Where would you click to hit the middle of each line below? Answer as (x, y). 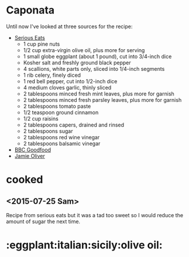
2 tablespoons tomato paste (57, 106)
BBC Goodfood (33, 149)
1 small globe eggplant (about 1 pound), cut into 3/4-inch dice (97, 56)
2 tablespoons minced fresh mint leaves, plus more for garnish (99, 94)
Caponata (30, 10)
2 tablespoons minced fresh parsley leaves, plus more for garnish (102, 100)
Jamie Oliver (30, 156)
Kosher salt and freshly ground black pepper (77, 63)
